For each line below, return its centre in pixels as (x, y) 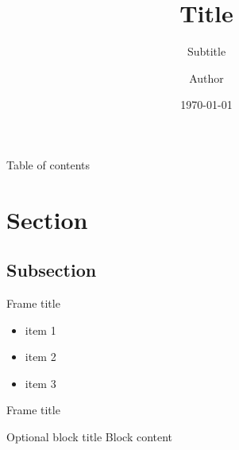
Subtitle (206, 51)
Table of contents (48, 164)
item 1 (40, 330)
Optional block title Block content (90, 437)
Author (206, 78)
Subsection (52, 270)
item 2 (40, 357)
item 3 (40, 383)
